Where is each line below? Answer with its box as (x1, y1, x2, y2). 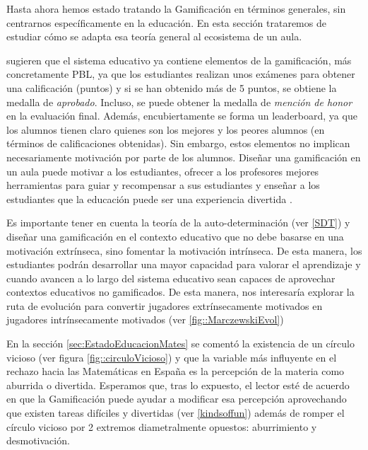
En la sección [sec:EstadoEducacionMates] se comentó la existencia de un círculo (6, 336, 355, 351)
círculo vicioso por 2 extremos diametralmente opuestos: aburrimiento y (6, 419, 317, 434)
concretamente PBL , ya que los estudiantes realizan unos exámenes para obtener (6, 67, 355, 81)
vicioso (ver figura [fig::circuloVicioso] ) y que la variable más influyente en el (6, 350, 337, 364)
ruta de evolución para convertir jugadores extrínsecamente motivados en (6, 298, 323, 313)
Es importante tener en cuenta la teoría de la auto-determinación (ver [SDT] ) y (6, 215, 350, 230)
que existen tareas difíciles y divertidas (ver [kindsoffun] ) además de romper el (6, 405, 345, 420)
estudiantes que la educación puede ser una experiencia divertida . (6, 191, 292, 206)
